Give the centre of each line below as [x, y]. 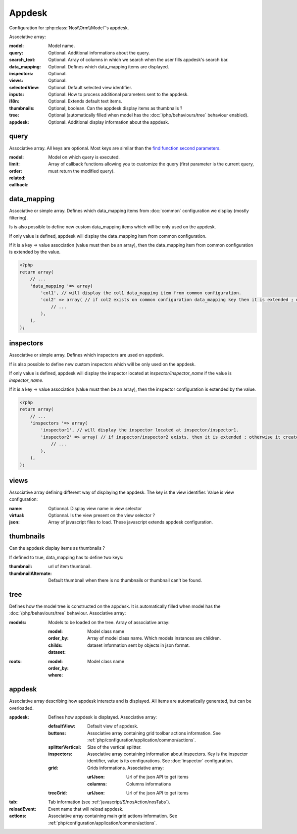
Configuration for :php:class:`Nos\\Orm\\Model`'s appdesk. [69, 28]
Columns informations [149, 784]
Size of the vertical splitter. [115, 747]
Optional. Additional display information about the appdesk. [109, 122]
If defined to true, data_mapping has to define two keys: [66, 557]
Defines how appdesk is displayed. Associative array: [103, 717]
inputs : [17, 95]
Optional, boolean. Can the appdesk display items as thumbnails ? [115, 108]
